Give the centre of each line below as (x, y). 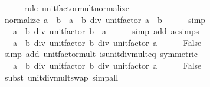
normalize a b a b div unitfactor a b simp (105, 19)
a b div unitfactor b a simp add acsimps (106, 31)
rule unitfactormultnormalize (76, 8)
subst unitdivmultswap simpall (61, 77)
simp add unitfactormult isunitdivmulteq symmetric (101, 54)
